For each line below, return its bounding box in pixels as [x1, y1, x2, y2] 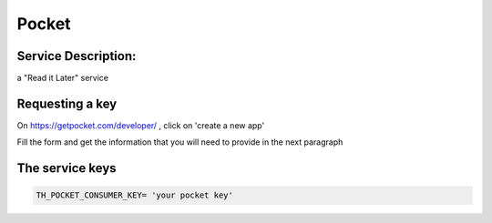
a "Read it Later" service [16, 73, 109, 84]
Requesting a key [16, 96, 118, 111]
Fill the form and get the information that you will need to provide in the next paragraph [16, 137, 343, 147]
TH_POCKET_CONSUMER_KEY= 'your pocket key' [36, 190, 234, 200]
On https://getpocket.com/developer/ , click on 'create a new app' [16, 119, 265, 131]
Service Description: [16, 48, 137, 64]
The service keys [16, 160, 118, 177]
